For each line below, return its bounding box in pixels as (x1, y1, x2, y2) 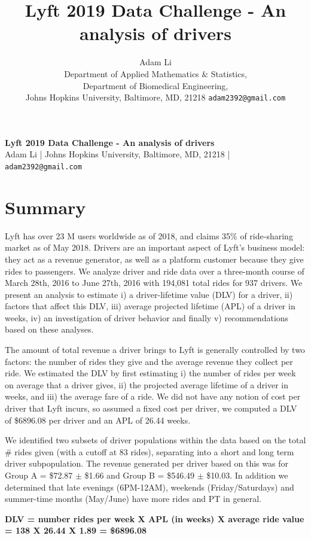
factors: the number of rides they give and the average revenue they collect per (5, 355, 293, 367)
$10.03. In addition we (206, 469, 288, 481)
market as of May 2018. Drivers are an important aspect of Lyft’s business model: (5, 241, 305, 254)
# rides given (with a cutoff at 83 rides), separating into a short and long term (5, 445, 294, 458)
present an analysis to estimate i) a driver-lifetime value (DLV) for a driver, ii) (5, 288, 293, 300)
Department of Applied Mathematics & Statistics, (64, 67, 247, 80)
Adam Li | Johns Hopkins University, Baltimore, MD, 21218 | (5, 148, 230, 160)
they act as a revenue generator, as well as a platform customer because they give (5, 252, 304, 265)
